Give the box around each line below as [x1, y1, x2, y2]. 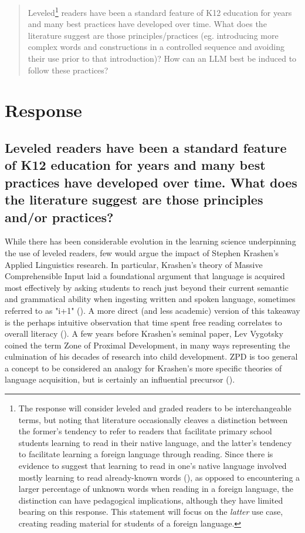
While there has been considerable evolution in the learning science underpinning [5, 235, 296, 247]
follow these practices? [28, 63, 109, 76]
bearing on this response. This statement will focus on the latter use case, [18, 505, 283, 518]
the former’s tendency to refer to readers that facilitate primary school [18, 425, 272, 437]
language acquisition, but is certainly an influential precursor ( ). [5, 373, 235, 385]
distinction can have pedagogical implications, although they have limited [18, 494, 283, 506]
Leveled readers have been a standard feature [5, 138, 287, 156]
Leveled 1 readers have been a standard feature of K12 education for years [28, 5, 292, 18]
